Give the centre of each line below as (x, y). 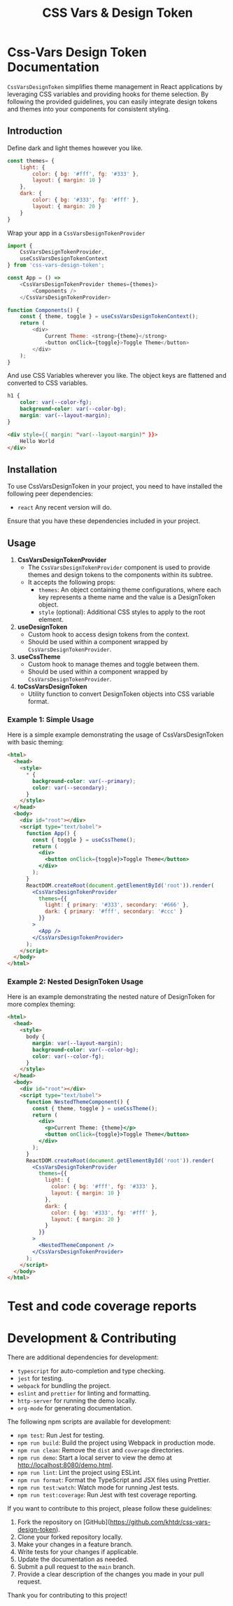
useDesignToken (42, 627)
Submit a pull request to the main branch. (76, 1567)
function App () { (51, 833)
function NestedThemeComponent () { (78, 1102)
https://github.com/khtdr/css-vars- (160, 1522)
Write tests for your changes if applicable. (78, 1552)
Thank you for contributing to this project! (67, 1595)
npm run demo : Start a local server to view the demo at (95, 1458)
